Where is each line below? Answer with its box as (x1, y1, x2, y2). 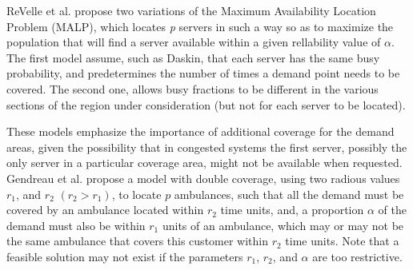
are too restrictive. (312, 248, 403, 264)
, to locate (111, 185, 162, 202)
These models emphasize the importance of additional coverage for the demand (6, 123, 395, 140)
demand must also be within (6, 216, 146, 233)
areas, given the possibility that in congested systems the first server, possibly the (6, 138, 407, 155)
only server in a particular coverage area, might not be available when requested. (6, 154, 403, 171)
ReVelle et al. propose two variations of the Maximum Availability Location (6, 2, 376, 18)
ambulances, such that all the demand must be (174, 185, 404, 202)
